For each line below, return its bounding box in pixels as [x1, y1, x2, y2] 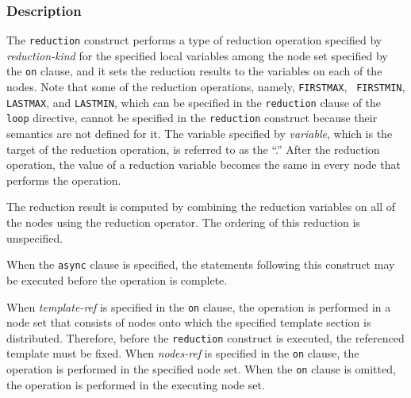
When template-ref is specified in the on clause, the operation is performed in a [6, 298, 391, 315]
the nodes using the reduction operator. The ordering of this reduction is [6, 214, 360, 231]
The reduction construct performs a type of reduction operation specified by [6, 32, 382, 48]
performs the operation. [6, 171, 121, 188]
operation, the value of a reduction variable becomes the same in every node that [6, 156, 401, 173]
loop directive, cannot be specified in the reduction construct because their [6, 109, 378, 126]
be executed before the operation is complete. [6, 271, 228, 288]
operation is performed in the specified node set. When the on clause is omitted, [6, 361, 396, 377]
